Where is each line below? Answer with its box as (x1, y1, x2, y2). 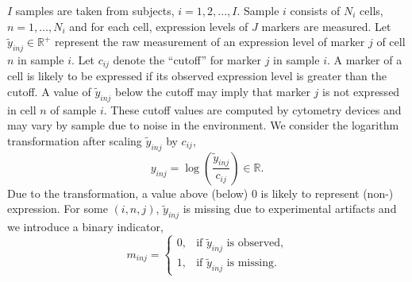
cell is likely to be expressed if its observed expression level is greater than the (7, 68, 387, 84)
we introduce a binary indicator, (7, 218, 164, 235)
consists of (290, 2, 341, 18)
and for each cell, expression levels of (69, 17, 248, 34)
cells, (360, 2, 383, 18)
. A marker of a (326, 51, 402, 68)
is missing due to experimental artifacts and (183, 200, 397, 217)
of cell (376, 33, 406, 50)
